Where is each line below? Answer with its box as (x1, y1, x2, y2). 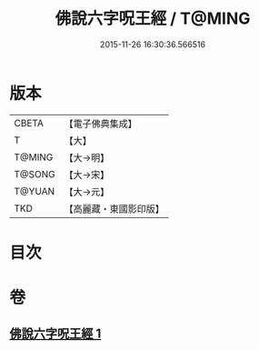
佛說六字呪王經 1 (9, 326, 102, 342)
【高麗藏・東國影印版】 (64, 202, 165, 215)
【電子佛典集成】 (64, 117, 138, 130)
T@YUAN (14, 185, 55, 197)
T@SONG (14, 167, 56, 180)
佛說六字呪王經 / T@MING (55, 8, 251, 29)
